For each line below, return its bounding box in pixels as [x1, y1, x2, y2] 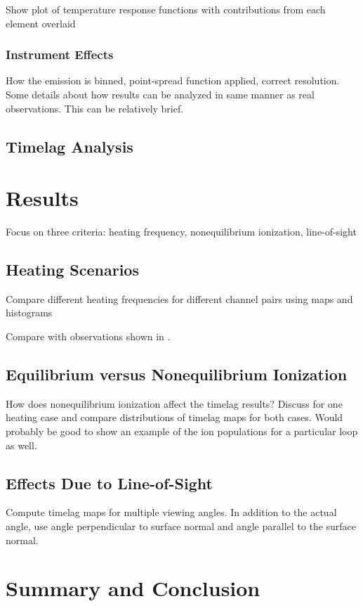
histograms [6, 305, 53, 320]
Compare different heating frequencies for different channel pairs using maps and [6, 291, 353, 306]
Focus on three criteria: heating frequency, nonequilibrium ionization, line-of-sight [6, 224, 357, 239]
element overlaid [6, 15, 76, 30]
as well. [6, 437, 37, 452]
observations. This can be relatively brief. [6, 101, 184, 115]
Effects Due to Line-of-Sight [6, 472, 213, 494]
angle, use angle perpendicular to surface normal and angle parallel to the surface [6, 519, 357, 534]
